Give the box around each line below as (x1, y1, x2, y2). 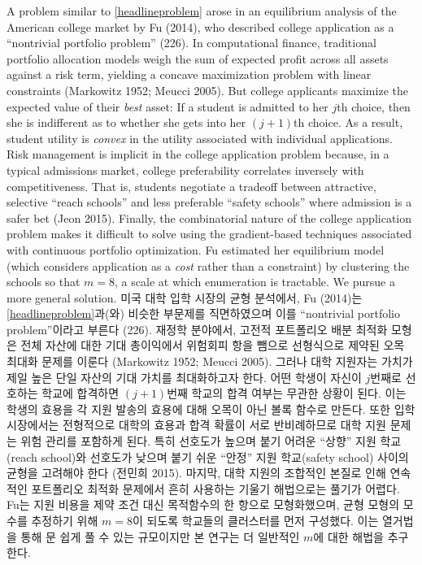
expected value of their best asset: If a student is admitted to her (7, 98, 328, 115)
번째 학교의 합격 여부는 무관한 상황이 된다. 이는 (167, 385, 407, 402)
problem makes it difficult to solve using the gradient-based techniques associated (7, 225, 412, 242)
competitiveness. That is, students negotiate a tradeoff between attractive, (7, 177, 376, 194)
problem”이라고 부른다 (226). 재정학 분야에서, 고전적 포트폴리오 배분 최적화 (7, 320, 388, 337)
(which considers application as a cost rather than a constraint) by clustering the (7, 257, 410, 274)
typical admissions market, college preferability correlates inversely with (7, 161, 364, 178)
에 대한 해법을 (313, 528, 384, 545)
